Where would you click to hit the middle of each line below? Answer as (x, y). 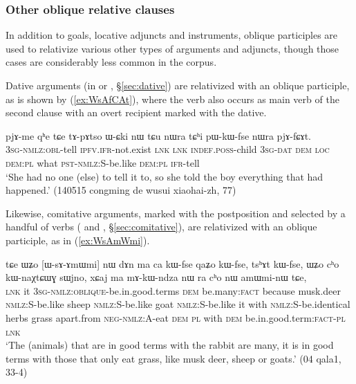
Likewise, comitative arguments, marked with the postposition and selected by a (176, 213)
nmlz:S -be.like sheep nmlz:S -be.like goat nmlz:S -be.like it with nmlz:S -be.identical (178, 304)
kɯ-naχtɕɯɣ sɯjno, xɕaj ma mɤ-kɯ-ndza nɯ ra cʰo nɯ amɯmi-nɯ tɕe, (156, 277)
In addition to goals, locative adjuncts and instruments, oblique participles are (172, 35)
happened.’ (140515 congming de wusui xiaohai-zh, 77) (121, 190)
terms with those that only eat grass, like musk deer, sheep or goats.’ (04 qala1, (174, 358)
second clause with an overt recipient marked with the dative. (136, 112)
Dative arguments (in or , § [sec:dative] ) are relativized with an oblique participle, (178, 85)
